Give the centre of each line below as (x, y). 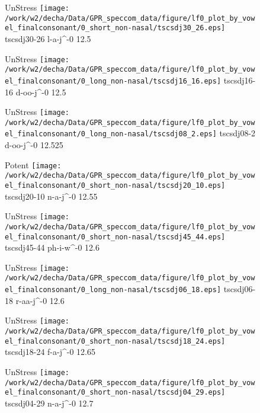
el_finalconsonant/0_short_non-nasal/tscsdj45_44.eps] (115, 237)
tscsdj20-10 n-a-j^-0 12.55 (51, 196)
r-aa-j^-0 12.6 (40, 300)
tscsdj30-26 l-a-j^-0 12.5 (48, 38)
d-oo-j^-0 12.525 (34, 145)
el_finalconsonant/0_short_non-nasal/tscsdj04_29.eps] (115, 393)
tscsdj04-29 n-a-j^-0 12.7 (49, 403)
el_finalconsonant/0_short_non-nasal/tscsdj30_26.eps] (115, 28)
